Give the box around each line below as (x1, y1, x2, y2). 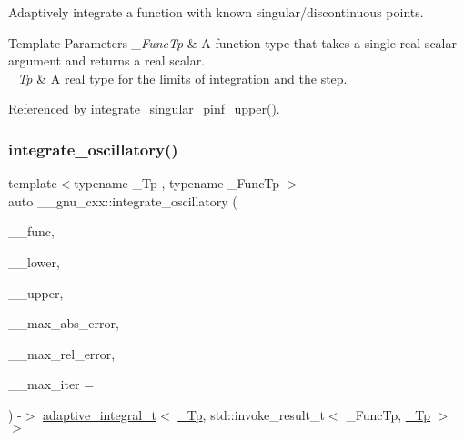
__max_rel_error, (8, 344, 116, 363)
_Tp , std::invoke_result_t (177, 405, 325, 424)
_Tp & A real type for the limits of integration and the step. (8, 68, 348, 87)
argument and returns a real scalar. (8, 51, 206, 70)
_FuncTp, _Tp (346, 405, 431, 424)
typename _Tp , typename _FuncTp (74, 174, 280, 193)
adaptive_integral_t (43, 405, 157, 424)
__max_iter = (8, 375, 95, 394)
